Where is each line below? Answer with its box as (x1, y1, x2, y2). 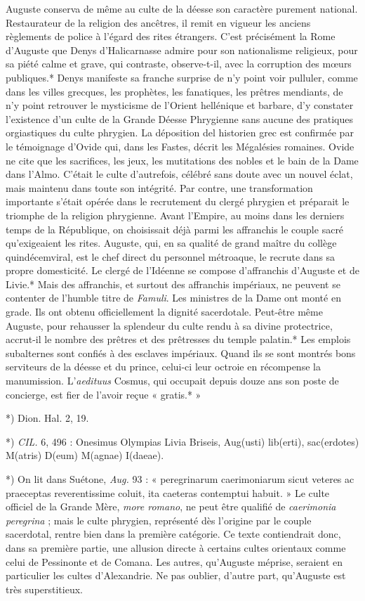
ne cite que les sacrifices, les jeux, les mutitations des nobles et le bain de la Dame (6, 153, 359, 167)
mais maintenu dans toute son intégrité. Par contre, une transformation (6, 180, 313, 195)
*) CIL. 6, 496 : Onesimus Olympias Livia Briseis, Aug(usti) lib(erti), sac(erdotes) (6, 434, 359, 448)
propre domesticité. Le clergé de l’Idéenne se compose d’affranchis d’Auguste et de (6, 263, 359, 278)
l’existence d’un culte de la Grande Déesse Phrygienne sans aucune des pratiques (6, 111, 354, 126)
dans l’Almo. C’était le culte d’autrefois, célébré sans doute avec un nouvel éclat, (6, 167, 353, 181)
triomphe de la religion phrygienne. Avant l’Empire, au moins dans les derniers (6, 207, 345, 222)
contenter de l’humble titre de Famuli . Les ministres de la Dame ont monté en (6, 290, 341, 305)
